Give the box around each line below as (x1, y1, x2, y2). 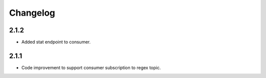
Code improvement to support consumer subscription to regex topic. (21, 64, 161, 71)
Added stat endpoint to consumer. (21, 39, 91, 45)
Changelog (9, 7, 55, 18)
